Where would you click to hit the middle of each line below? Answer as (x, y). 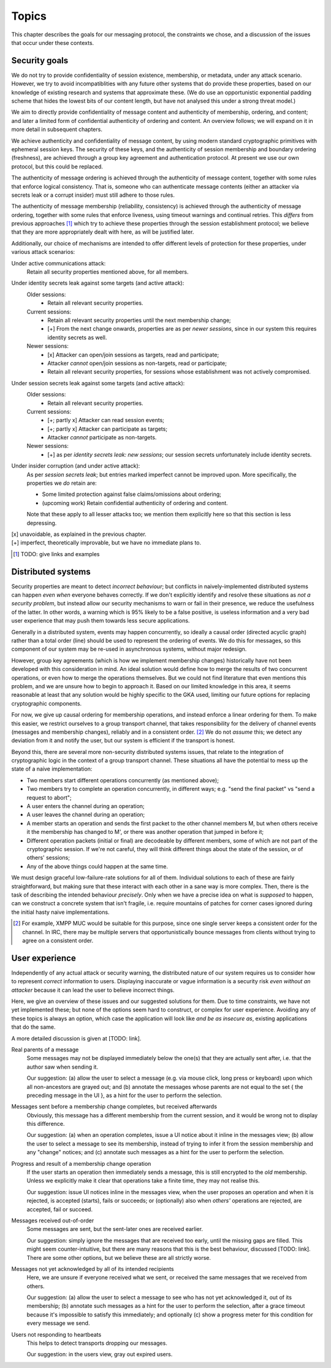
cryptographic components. (47, 703)
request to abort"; (49, 797)
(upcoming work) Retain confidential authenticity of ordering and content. (135, 503)
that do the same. (33, 1027)
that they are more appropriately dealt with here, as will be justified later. (103, 232)
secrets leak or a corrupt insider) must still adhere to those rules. (93, 195)
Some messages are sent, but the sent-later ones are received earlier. (115, 1229)
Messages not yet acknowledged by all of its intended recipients (93, 1268)
